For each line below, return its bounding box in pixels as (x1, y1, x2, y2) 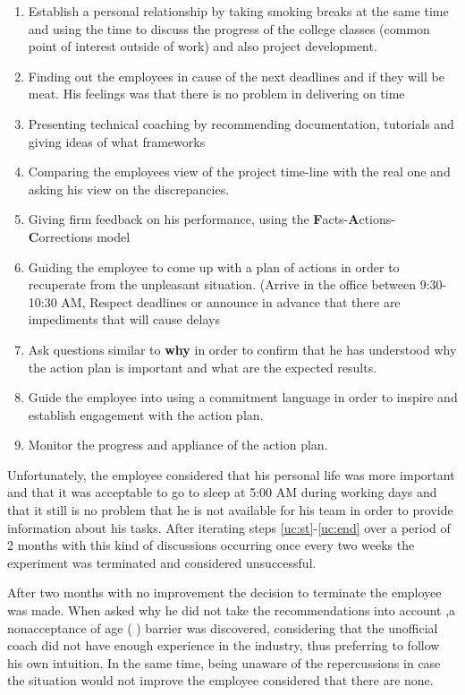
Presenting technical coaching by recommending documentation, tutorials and (28, 114, 454, 133)
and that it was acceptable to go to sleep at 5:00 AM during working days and (7, 483, 437, 502)
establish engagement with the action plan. (28, 405, 264, 424)
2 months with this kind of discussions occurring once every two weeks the (7, 536, 415, 554)
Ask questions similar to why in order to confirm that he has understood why (28, 339, 457, 358)
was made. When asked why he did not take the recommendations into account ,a (7, 601, 456, 620)
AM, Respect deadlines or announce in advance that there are (61, 292, 401, 311)
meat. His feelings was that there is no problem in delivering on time (28, 84, 405, 103)
